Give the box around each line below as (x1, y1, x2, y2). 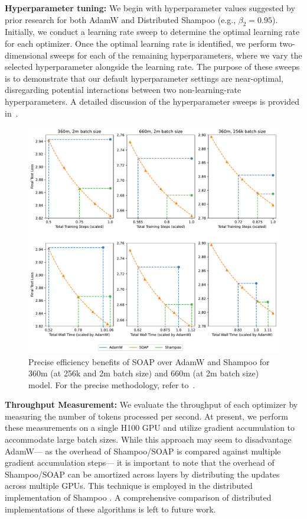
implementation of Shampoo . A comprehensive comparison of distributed (5, 491, 272, 504)
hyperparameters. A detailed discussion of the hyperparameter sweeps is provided (5, 95, 299, 107)
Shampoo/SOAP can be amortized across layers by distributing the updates (5, 468, 280, 480)
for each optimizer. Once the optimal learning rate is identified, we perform (5, 37, 277, 49)
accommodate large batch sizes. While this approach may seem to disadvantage (5, 433, 292, 446)
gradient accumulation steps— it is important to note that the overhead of (5, 456, 275, 469)
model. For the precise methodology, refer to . (28, 378, 195, 391)
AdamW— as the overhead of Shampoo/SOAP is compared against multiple (5, 444, 281, 457)
